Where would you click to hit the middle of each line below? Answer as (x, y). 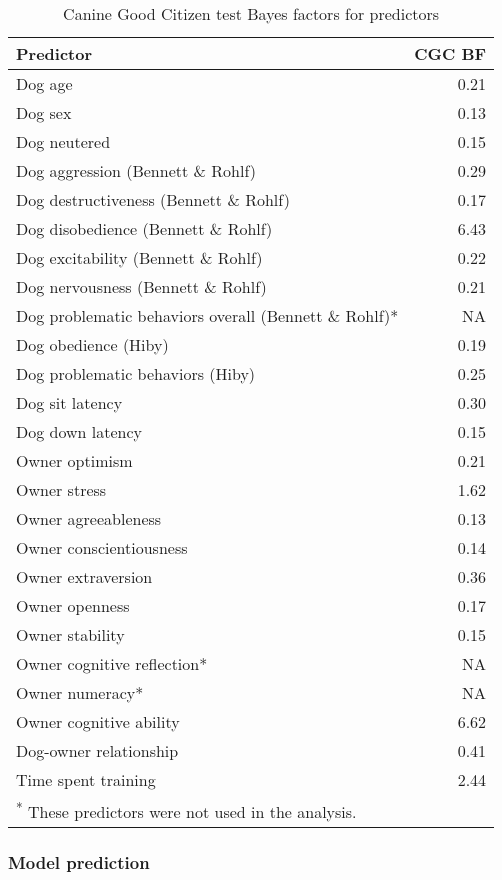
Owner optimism (74, 460)
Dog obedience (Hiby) (92, 344)
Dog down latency (79, 431)
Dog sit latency (69, 402)
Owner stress (61, 489)
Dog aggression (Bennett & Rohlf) (136, 170)
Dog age (44, 83)
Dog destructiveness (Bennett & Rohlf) (153, 199)
